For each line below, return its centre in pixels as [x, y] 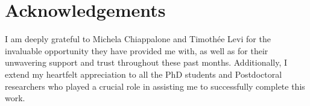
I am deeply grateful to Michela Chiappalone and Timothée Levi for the [138, 39]
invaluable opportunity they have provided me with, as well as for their [137, 50]
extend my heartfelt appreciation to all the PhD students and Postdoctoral [144, 74]
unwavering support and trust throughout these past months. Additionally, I [146, 62]
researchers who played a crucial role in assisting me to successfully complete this [155, 86]
